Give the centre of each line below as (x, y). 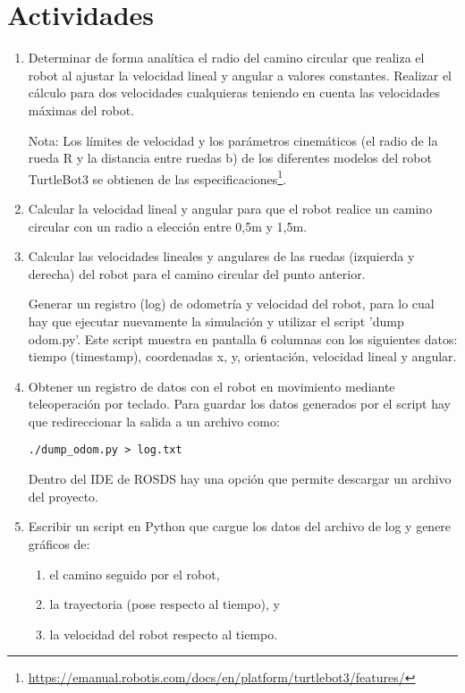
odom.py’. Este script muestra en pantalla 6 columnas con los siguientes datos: (243, 338)
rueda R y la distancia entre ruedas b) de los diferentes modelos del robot (230, 158)
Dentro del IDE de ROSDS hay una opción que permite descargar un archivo (240, 479)
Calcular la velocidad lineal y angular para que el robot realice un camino (230, 208)
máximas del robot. (81, 110)
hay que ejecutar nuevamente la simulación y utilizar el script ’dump (216, 321)
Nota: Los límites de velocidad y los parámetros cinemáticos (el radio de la (233, 140)
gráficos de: (59, 543)
